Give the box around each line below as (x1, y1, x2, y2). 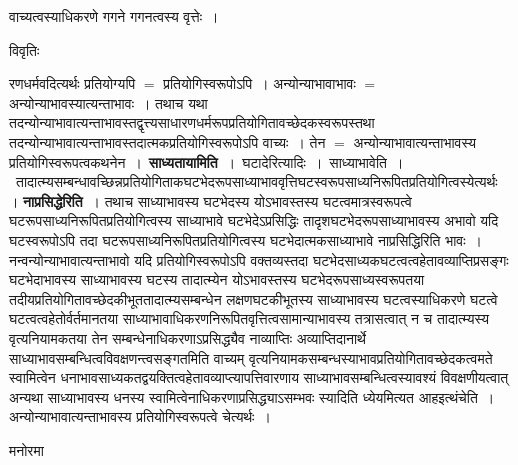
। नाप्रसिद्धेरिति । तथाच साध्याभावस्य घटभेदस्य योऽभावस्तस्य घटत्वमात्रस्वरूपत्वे (9, 190, 412, 211)
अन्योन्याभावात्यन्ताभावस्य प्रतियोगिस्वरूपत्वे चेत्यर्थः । (9, 406, 271, 427)
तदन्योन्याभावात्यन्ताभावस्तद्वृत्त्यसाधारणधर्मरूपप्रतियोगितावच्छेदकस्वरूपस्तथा (9, 112, 375, 133)
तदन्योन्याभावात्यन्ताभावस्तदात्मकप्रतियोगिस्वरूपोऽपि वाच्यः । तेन (9, 131, 326, 152)
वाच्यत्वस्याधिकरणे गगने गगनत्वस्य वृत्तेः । (9, 6, 219, 26)
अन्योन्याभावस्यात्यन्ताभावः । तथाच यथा (9, 92, 208, 113)
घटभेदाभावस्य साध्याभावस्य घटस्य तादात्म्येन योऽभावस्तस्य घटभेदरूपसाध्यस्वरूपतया (9, 269, 425, 290)
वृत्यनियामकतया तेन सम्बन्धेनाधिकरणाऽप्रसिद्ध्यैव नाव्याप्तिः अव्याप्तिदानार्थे (9, 327, 366, 348)
